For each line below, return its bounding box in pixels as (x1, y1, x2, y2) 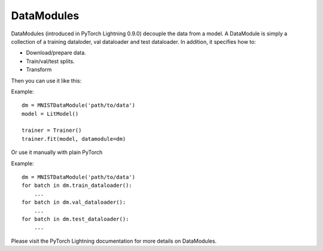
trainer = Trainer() (22, 127, 82, 134)
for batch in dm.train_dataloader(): (22, 182, 133, 189)
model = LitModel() (22, 110, 79, 117)
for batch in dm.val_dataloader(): (22, 199, 126, 206)
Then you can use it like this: (11, 77, 82, 84)
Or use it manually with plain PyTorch (11, 149, 103, 156)
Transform (26, 66, 52, 73)
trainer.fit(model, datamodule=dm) (22, 135, 126, 142)
